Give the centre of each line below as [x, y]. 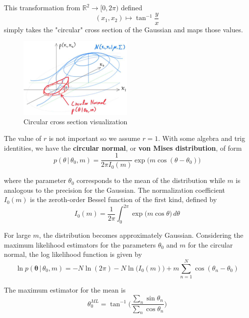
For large [17, 235]
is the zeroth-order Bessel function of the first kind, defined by [124, 199]
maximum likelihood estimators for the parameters [80, 244]
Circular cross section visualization [76, 122]
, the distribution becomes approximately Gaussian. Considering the [141, 235]
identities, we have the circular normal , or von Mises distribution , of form [123, 148]
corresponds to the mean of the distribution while [151, 180]
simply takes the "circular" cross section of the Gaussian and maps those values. [124, 29]
